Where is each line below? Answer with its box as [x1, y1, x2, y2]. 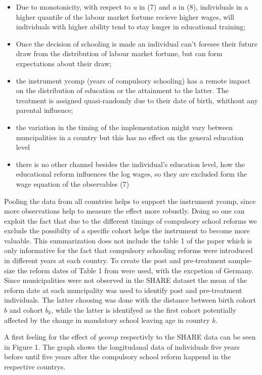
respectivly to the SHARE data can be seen [120, 331, 256, 342]
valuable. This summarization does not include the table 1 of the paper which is [4, 235, 252, 245]
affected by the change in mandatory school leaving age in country [4, 314, 210, 325]
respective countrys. [4, 361, 66, 371]
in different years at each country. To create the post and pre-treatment [4, 255, 226, 266]
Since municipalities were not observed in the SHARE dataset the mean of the [4, 275, 247, 285]
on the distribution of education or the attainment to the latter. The [16, 85, 229, 96]
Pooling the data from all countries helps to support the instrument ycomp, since [4, 195, 256, 206]
